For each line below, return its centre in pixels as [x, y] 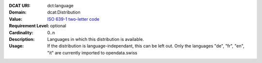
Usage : [16, 46]
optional [58, 26]
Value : [16, 19]
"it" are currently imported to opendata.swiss [92, 52]
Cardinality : [21, 32]
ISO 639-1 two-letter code [73, 19]
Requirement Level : [29, 26]
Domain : [18, 13]
